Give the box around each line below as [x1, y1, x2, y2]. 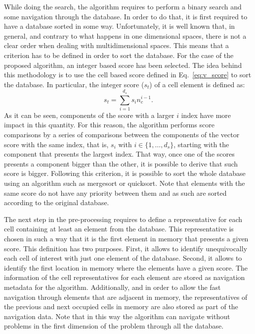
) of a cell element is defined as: [149, 79, 245, 89]
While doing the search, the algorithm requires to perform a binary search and [4, 1, 242, 11]
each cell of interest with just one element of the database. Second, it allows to [4, 253, 242, 263]
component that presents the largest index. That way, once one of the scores [4, 149, 235, 159]
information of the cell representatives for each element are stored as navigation [4, 272, 245, 282]
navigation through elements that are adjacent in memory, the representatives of [4, 291, 248, 302]
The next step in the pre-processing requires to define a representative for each [4, 214, 243, 224]
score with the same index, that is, [4, 139, 109, 149]
